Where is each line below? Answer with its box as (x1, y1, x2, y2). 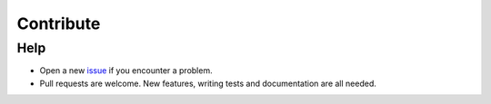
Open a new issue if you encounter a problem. (39, 65, 213, 76)
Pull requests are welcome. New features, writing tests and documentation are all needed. (39, 78, 377, 89)
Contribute (16, 14, 101, 33)
